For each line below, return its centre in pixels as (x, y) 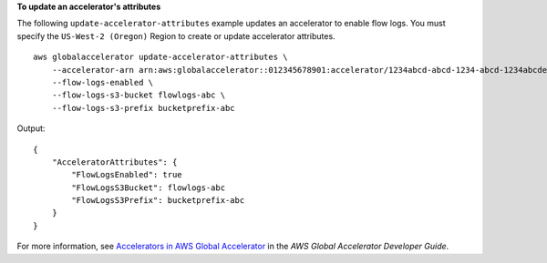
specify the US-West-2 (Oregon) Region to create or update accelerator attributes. (176, 35)
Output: (31, 128)
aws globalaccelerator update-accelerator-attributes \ (160, 57)
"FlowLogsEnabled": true (127, 175)
